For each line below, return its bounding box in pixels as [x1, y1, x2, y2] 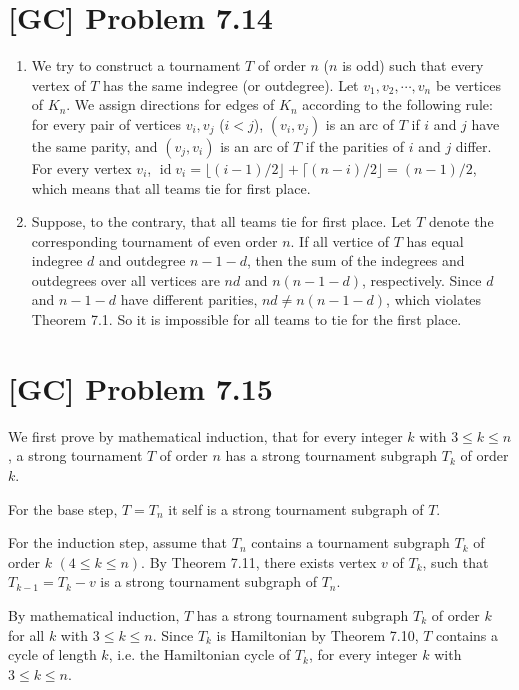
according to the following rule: [302, 94, 493, 115]
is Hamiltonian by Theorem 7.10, [216, 624, 419, 645]
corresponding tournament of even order [31, 230, 278, 251]
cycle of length [8, 644, 97, 665]
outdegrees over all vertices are [31, 269, 220, 290]
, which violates [386, 289, 482, 310]
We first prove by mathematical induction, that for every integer [8, 425, 403, 446]
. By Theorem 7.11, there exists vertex [141, 551, 377, 572]
